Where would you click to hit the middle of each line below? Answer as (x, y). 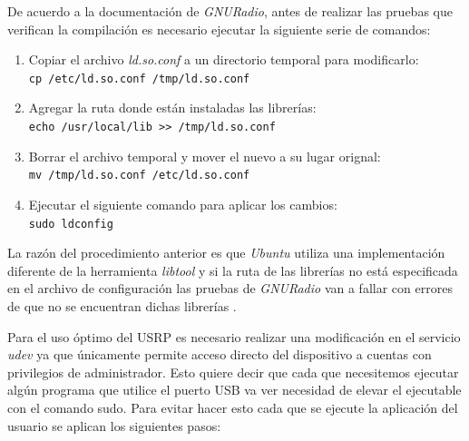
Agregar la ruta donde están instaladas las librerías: (172, 108)
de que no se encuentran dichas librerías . (122, 305)
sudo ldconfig (71, 224)
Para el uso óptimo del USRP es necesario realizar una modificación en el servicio (234, 336)
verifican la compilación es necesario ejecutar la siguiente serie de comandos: (219, 29)
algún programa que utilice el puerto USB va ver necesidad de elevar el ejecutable (234, 390)
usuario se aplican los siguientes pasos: (114, 425)
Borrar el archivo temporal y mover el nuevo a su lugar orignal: (205, 156)
